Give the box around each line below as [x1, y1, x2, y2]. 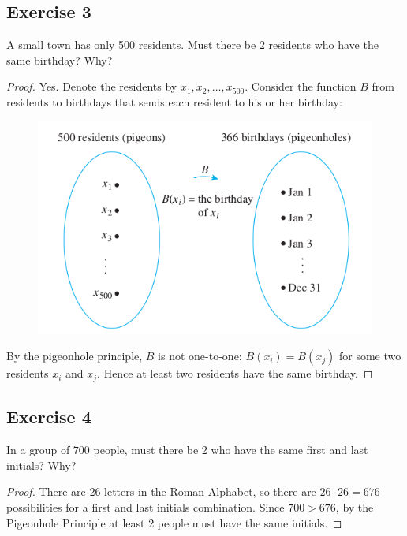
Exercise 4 [6, 404, 91, 429]
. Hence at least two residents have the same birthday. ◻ [97, 365, 373, 382]
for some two [338, 348, 401, 364]
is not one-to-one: [158, 348, 242, 364]
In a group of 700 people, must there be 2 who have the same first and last [6, 441, 368, 458]
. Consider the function [245, 78, 357, 95]
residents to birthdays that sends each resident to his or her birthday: [6, 93, 342, 110]
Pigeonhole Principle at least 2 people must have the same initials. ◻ [6, 514, 342, 530]
